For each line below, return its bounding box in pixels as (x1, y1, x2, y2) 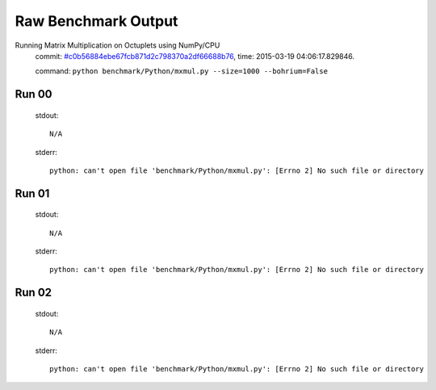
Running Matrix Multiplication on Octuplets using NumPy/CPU (15, 40, 220, 50)
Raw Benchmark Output (15, 12, 178, 30)
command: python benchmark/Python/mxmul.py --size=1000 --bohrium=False (35, 66, 329, 76)
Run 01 (15, 187, 50, 200)
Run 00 (15, 87, 52, 101)
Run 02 (15, 286, 52, 300)
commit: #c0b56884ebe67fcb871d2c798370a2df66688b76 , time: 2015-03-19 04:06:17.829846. (35, 51, 355, 61)
